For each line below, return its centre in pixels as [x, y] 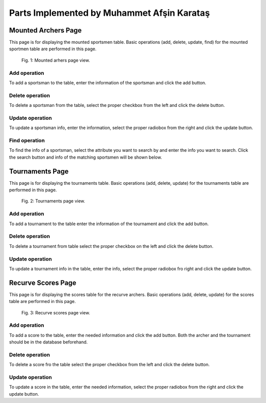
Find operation [27, 140]
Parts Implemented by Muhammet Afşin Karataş [110, 13]
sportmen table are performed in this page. [53, 49]
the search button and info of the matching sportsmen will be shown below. [85, 157]
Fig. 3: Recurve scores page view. [56, 312]
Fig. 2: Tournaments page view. [53, 201]
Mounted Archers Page [46, 30]
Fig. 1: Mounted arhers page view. [56, 60]
